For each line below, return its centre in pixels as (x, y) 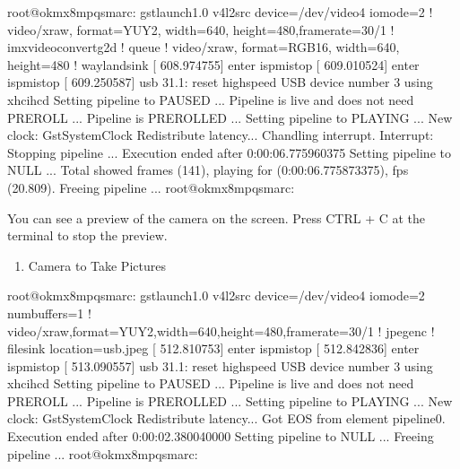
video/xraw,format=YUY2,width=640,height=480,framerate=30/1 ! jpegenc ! (221, 330)
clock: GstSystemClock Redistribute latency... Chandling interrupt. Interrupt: (221, 135)
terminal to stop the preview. (87, 235)
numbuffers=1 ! (49, 313)
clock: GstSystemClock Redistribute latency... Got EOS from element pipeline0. (226, 418)
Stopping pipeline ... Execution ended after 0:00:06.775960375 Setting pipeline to (229, 152)
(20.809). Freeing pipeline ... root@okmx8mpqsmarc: (151, 187)
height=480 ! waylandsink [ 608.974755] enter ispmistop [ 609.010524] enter (213, 64)
